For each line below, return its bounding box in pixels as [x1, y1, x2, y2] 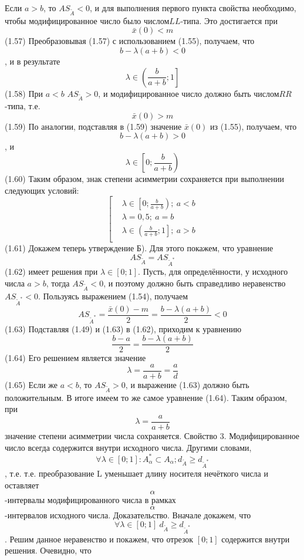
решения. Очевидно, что [5, 544, 92, 556]
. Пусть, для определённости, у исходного [138, 265, 288, 278]
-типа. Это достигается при [180, 14, 278, 26]
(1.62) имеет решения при [5, 265, 98, 278]
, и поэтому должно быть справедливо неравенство [103, 276, 286, 289]
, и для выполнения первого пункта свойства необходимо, [90, 2, 296, 14]
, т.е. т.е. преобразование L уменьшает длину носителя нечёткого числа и [5, 467, 268, 480]
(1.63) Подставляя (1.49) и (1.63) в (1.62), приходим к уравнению [5, 322, 242, 335]
